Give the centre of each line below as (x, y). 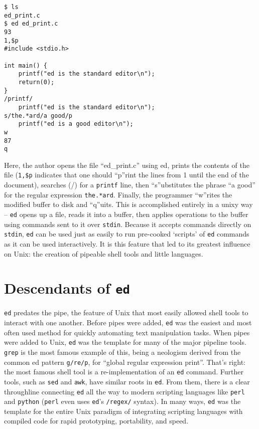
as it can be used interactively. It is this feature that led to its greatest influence (127, 243)
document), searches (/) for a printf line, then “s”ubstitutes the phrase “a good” (130, 185)
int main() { (26, 65)
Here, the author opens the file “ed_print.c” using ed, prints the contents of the (127, 165)
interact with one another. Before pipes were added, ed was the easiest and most (128, 323)
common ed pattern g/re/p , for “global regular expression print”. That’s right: (125, 362)
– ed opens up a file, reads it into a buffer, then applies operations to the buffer (126, 214)
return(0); (36, 82)
